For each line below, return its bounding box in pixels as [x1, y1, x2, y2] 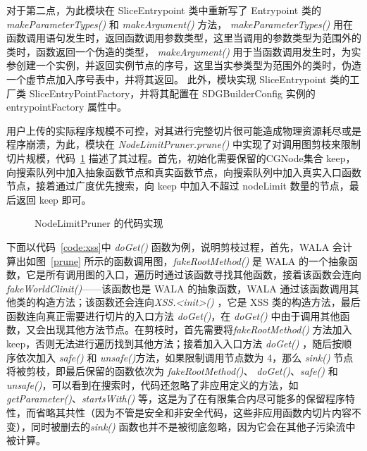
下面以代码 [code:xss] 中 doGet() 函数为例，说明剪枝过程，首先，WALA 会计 [6, 239, 352, 254]
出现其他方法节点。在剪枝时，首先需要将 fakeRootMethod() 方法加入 [45, 322, 352, 337]
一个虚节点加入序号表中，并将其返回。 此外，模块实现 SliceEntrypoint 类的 [6, 71, 350, 86]
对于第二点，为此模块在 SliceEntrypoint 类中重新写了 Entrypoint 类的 [6, 3, 321, 17]
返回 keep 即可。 [15, 192, 92, 206]
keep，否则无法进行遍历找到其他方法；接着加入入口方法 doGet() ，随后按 [6, 336, 342, 351]
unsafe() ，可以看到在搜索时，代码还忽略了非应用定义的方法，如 [6, 377, 299, 392]
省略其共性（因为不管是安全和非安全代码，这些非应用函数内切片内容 [35, 405, 352, 420]
